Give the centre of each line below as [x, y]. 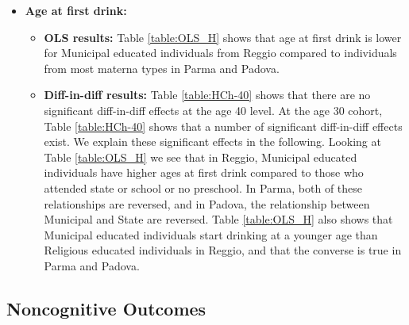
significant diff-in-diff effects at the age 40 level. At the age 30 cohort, [213, 110]
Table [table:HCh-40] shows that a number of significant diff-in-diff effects [223, 126]
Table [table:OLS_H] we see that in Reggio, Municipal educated [201, 157]
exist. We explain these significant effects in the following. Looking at [212, 141]
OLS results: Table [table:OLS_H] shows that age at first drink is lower [223, 37]
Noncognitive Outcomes [106, 308]
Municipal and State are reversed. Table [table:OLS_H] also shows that [218, 219]
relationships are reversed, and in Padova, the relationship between [207, 203]
